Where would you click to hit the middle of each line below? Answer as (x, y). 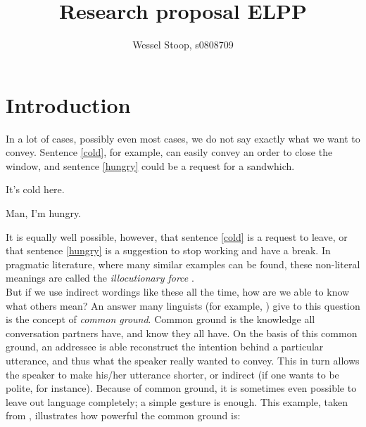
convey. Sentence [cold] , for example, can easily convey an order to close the (169, 152)
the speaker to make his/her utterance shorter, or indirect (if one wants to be (172, 374)
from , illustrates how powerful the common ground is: (123, 415)
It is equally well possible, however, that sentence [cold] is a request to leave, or (177, 236)
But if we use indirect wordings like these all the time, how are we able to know (178, 291)
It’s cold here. (35, 189)
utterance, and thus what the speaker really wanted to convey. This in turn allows (183, 360)
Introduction (68, 104)
